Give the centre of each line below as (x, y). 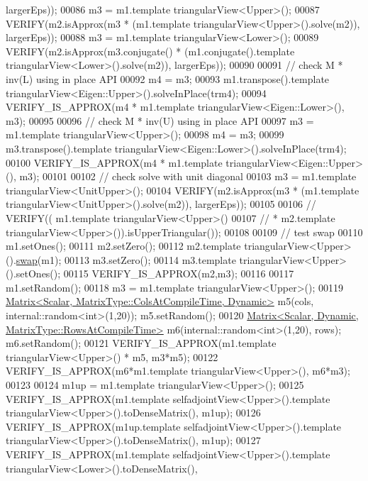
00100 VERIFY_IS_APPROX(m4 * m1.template (114, 162)
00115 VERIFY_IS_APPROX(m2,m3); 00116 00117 (179, 273)
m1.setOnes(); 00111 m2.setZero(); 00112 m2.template (123, 246)
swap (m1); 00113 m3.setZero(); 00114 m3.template (126, 259)
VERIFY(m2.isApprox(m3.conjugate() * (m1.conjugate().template (150, 51)
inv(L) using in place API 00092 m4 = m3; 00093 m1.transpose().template (168, 78)
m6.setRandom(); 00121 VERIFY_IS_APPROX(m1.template (141, 343)
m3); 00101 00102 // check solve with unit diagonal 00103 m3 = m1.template (188, 176)
